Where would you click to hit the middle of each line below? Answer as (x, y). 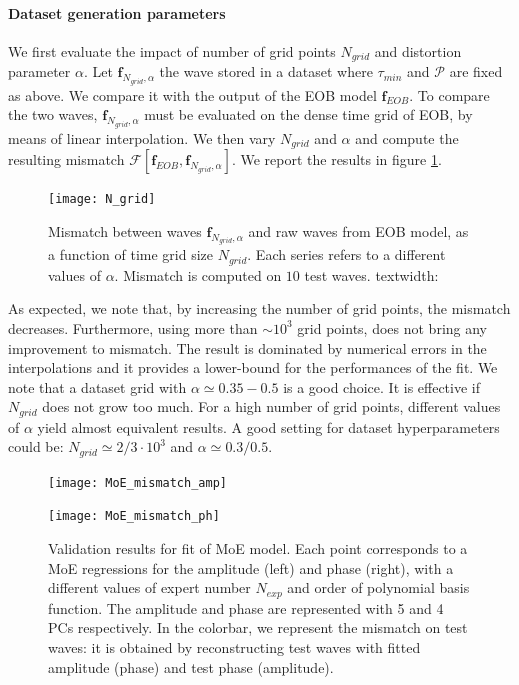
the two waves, (53, 114)
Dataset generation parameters (117, 12)
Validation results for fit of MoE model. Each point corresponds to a (258, 548)
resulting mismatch (66, 159)
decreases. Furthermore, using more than (133, 327)
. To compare (449, 94)
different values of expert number (149, 587)
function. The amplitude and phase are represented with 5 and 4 (246, 607)
